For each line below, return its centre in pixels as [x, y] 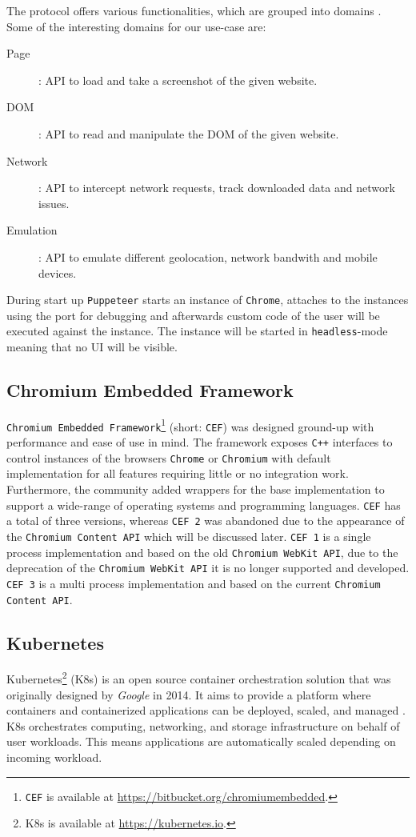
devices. [58, 272]
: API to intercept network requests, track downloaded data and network [217, 188]
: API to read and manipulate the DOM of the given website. [189, 133]
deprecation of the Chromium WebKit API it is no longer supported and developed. [208, 568]
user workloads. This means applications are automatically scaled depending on [201, 741]
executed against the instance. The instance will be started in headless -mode [197, 331]
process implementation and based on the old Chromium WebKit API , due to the [202, 552]
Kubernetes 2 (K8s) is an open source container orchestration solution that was [199, 678]
